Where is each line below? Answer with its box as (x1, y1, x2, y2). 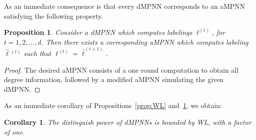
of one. (4, 126, 25, 137)
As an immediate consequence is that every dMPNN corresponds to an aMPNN (4, 1, 245, 11)
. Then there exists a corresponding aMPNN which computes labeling (41, 36, 249, 47)
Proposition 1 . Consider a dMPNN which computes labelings (4, 27, 192, 37)
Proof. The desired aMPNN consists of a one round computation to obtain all (4, 64, 239, 75)
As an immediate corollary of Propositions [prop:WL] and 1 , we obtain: (4, 100, 222, 111)
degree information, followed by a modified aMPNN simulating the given (4, 74, 223, 84)
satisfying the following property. (4, 10, 103, 21)
